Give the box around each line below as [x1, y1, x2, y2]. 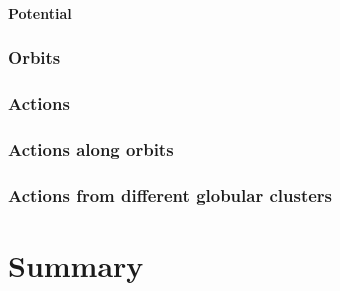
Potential [8, 2, 72, 23]
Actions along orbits [8, 136, 174, 161]
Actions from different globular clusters [8, 182, 333, 207]
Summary [8, 244, 144, 285]
